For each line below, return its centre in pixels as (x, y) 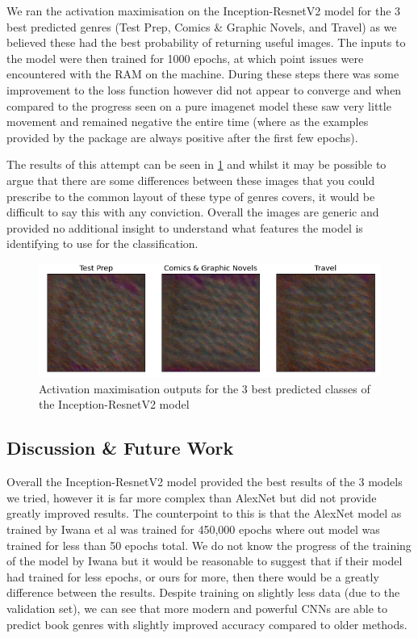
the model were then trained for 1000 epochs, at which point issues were (185, 58)
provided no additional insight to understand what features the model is (185, 227)
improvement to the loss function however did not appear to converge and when (204, 89)
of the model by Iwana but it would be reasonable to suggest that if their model (205, 561)
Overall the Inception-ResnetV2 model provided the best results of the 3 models (205, 482)
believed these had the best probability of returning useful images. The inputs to (206, 42)
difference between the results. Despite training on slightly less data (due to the (203, 592)
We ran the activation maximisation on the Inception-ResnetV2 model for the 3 (204, 10)
